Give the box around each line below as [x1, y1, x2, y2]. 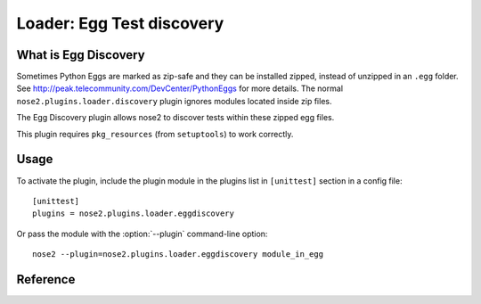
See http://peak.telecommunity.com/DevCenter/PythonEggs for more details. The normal [16, 83, 343, 94]
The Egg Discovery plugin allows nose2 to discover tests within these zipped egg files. [16, 112, 335, 123]
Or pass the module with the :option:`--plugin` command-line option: [16, 228, 268, 239]
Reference [16, 272, 76, 287]
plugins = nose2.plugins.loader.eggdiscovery [32, 209, 235, 218]
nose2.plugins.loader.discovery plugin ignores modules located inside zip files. [16, 95, 332, 106]
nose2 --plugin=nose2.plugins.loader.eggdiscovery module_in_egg [32, 250, 324, 259]
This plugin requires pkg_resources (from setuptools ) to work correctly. [16, 128, 294, 139]
